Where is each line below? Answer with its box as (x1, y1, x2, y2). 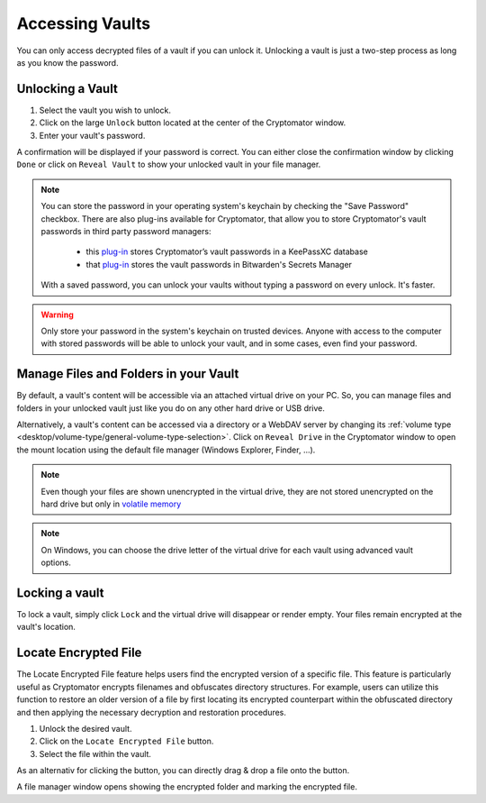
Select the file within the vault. (39, 748, 152, 759)
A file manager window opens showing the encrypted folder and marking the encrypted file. (16, 781, 357, 792)
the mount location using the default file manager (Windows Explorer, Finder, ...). (16, 444, 316, 455)
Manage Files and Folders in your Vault (16, 366, 239, 382)
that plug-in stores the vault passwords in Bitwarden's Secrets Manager (85, 259, 353, 269)
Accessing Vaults (16, 14, 151, 33)
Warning (40, 309, 74, 320)
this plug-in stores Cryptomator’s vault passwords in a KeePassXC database (85, 246, 368, 257)
